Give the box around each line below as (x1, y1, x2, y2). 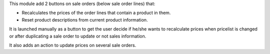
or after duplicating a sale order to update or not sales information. (9, 33, 146, 39)
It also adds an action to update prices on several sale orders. (9, 42, 136, 48)
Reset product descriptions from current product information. (21, 16, 148, 22)
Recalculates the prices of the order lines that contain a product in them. (21, 10, 171, 16)
